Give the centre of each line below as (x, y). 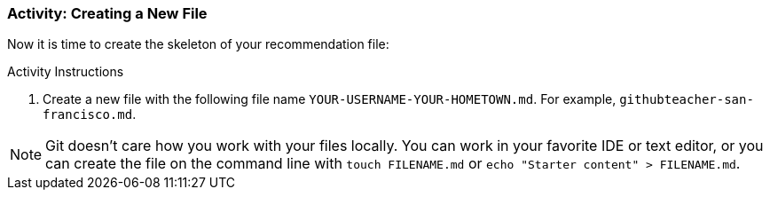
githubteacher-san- (687, 100)
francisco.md (88, 115)
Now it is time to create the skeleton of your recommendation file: (198, 44)
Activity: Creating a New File (107, 13)
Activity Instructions (66, 72)
